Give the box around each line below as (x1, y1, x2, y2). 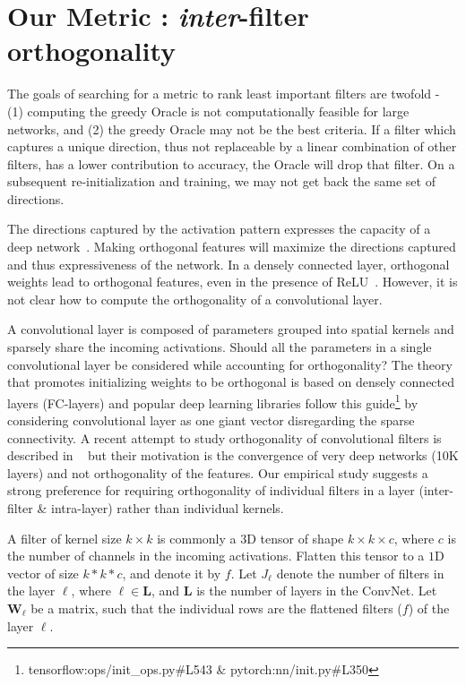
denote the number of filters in (276, 563, 444, 582)
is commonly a (157, 528, 237, 547)
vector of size (7, 563, 79, 582)
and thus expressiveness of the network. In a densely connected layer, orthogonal (7, 254, 450, 273)
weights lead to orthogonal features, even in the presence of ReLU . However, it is (7, 272, 458, 291)
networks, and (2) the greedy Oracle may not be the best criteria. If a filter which (7, 119, 456, 138)
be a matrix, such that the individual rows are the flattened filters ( (30, 599, 402, 617)
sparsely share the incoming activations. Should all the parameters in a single (7, 338, 432, 356)
